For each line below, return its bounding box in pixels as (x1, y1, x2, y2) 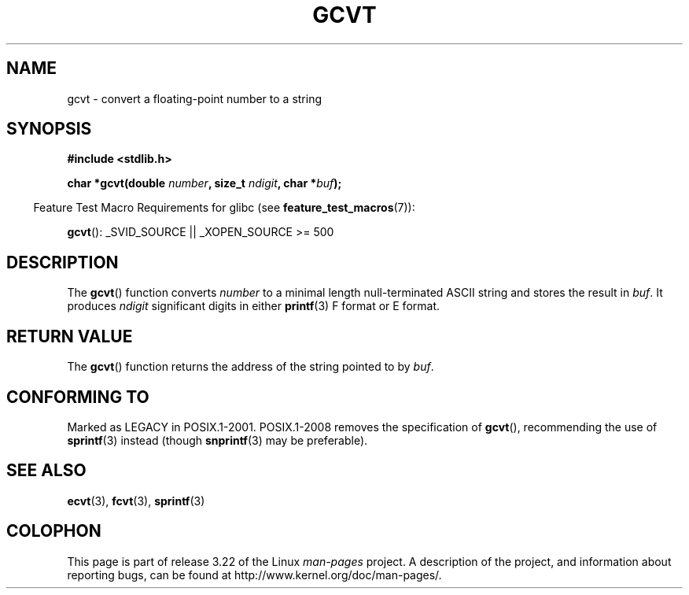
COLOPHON (6, 521, 101, 541)
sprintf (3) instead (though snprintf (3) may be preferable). (67, 433, 368, 447)
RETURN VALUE (6, 326, 133, 346)
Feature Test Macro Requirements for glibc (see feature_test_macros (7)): (33, 201, 415, 215)
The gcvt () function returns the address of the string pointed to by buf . (67, 360, 434, 374)
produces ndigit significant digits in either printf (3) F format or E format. (67, 299, 440, 313)
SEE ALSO (6, 460, 87, 481)
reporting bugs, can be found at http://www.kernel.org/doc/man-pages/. (67, 567, 442, 582)
